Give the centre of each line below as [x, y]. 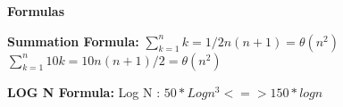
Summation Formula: [73, 41]
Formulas [36, 11]
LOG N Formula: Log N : [84, 91]
